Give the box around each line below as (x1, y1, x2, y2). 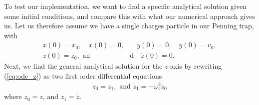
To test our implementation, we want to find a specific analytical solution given (4, 1, 247, 11)
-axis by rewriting (168, 61, 222, 71)
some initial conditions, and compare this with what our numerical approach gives (4, 10, 255, 21)
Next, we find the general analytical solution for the (4, 61, 163, 71)
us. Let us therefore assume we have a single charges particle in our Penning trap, (4, 20, 254, 31)
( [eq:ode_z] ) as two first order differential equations (4, 71, 162, 81)
